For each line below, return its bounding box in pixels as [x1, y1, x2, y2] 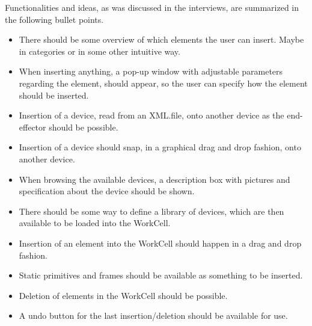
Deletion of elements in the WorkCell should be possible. [19, 289, 228, 301]
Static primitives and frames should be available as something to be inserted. [19, 269, 303, 281]
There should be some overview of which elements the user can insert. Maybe [19, 33, 304, 46]
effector [19, 120, 46, 133]
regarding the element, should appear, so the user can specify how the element [19, 76, 308, 89]
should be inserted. [19, 88, 89, 101]
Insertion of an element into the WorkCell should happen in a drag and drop [19, 236, 302, 249]
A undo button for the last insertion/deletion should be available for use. [19, 309, 288, 322]
